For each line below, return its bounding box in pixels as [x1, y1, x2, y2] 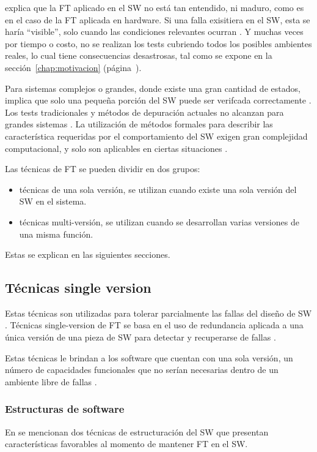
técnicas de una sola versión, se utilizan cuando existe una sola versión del [19, 183, 297, 195]
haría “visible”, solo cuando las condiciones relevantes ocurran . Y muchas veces [5, 25, 304, 38]
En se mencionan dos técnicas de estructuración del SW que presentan [5, 425, 269, 438]
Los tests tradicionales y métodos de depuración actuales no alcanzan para [5, 105, 284, 118]
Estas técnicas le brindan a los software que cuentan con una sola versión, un [5, 351, 293, 364]
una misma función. [19, 227, 93, 240]
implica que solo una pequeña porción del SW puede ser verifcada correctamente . [5, 94, 312, 107]
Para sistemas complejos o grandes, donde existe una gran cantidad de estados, [5, 81, 301, 94]
